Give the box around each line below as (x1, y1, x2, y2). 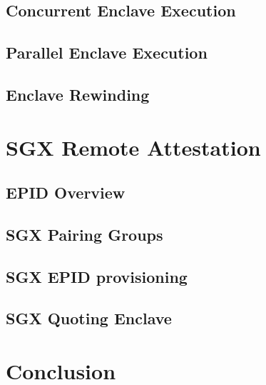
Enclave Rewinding (6, 83, 150, 105)
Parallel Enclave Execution (6, 41, 208, 64)
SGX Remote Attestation (6, 132, 261, 161)
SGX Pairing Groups (6, 223, 163, 245)
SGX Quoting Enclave (6, 307, 172, 329)
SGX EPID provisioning (6, 265, 188, 287)
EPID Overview (6, 181, 126, 204)
